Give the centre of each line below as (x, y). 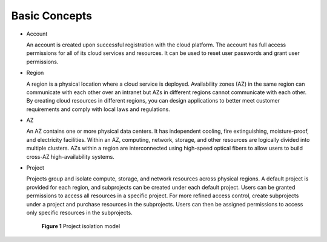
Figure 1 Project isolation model (81, 226)
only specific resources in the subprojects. (79, 212)
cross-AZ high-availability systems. (70, 156)
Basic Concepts (52, 16)
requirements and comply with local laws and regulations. (98, 109)
